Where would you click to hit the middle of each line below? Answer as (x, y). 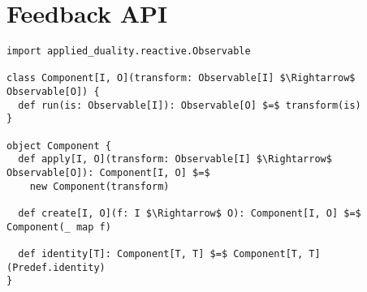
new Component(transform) (99, 186)
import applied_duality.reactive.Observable (129, 52)
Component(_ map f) (59, 227)
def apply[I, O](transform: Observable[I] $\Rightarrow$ (175, 159)
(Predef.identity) (56, 267)
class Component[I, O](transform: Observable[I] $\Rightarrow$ (181, 78)
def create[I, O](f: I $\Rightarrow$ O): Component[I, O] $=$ (190, 213)
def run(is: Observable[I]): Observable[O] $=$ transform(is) (190, 105)
